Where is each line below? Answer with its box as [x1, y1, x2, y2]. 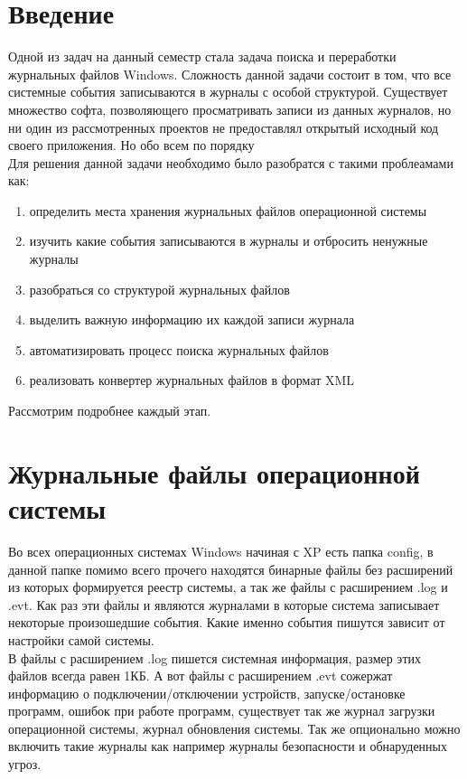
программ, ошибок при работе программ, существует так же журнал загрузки [8, 701, 435, 720]
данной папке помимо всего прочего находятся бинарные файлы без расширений [8, 559, 453, 578]
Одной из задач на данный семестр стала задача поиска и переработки [8, 47, 397, 66]
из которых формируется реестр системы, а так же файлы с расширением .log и [8, 577, 448, 596]
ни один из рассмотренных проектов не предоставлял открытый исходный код [8, 117, 439, 136]
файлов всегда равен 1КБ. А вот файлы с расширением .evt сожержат [8, 666, 393, 685]
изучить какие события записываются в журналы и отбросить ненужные [29, 231, 428, 250]
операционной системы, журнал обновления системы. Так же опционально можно [8, 718, 461, 737]
